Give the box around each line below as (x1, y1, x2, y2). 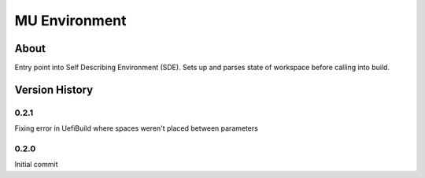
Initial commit (14, 160, 58, 169)
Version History (14, 83, 94, 96)
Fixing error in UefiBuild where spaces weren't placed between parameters (14, 124, 259, 133)
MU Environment (14, 12, 127, 29)
